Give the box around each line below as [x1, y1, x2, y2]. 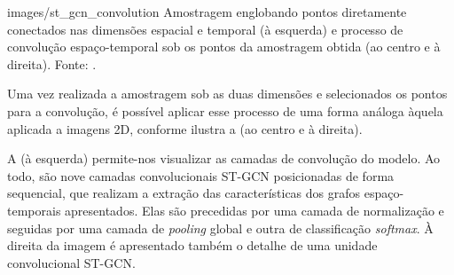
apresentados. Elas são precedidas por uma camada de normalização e [65, 200, 444, 219]
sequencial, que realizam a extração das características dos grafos [7, 184, 361, 202]
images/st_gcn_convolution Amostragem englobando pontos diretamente [7, 3, 407, 20]
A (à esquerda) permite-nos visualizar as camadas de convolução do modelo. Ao [7, 149, 441, 168]
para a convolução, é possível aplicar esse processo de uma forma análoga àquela [7, 101, 443, 120]
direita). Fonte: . [7, 54, 97, 73]
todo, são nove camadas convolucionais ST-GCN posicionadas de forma [7, 166, 395, 185]
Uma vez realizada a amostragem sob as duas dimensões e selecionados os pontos [7, 84, 448, 103]
